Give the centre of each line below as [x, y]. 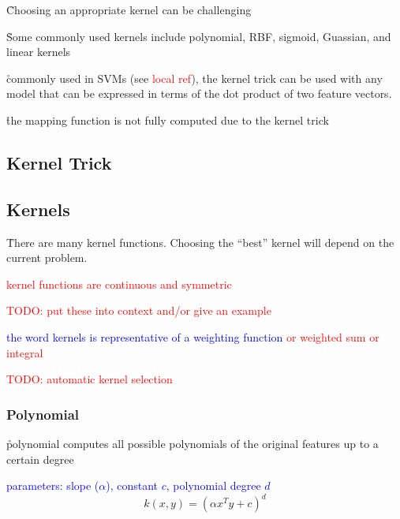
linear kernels [39, 52]
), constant [132, 485]
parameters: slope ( [53, 485]
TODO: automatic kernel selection [90, 379]
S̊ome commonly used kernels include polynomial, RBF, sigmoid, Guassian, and [199, 36]
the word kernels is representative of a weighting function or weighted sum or [193, 336]
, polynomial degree [213, 485]
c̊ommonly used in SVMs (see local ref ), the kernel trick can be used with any [194, 78]
